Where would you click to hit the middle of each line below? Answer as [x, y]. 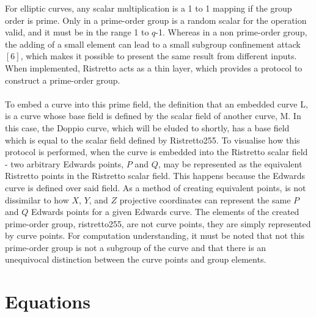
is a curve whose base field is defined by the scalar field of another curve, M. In [153, 116]
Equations [48, 301]
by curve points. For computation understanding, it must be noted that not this [155, 235]
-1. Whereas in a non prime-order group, [231, 32]
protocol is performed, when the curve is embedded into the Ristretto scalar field [156, 152]
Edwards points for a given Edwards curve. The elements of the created [165, 212]
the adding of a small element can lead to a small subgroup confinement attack [153, 44]
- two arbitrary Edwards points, [64, 163]
